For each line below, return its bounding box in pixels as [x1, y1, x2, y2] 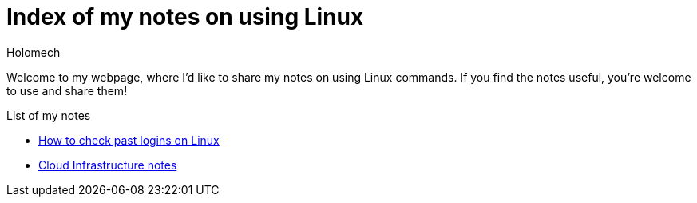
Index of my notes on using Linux [6, 3, 364, 30]
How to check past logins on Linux [38, 133, 220, 147]
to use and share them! [6, 83, 128, 98]
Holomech [6, 45, 61, 59]
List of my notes [6, 108, 91, 122]
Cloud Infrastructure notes [38, 157, 177, 172]
